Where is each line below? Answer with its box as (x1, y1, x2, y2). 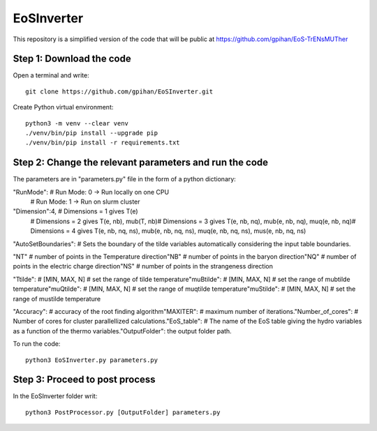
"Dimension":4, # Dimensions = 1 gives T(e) (13, 207, 139, 215)
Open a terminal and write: (13, 71, 90, 80)
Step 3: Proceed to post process (13, 374, 156, 386)
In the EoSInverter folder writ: (13, 392, 98, 400)
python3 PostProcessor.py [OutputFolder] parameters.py (25, 408, 221, 416)
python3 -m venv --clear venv (25, 119, 129, 127)
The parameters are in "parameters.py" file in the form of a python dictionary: (13, 175, 237, 183)
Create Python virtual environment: (13, 103, 114, 112)
